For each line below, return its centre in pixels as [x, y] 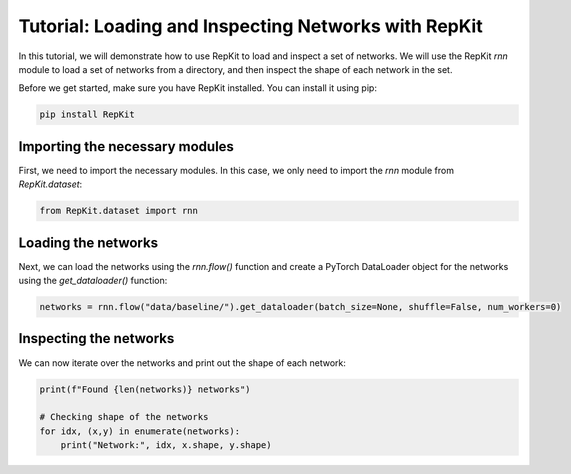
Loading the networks [88, 242]
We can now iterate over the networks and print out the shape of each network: [182, 362]
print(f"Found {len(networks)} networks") [145, 389]
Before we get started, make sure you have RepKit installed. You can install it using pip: [197, 88]
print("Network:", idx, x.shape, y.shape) [166, 445]
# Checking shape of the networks [124, 417]
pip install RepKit [87, 114]
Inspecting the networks [96, 338]
